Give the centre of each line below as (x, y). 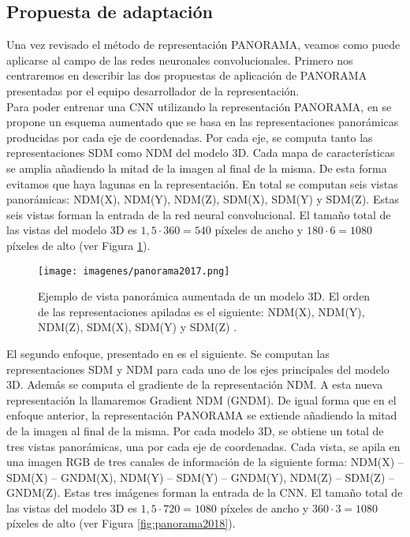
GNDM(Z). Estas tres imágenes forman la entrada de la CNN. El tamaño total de (205, 492)
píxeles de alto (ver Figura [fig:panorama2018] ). (121, 523)
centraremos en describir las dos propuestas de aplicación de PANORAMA (187, 75)
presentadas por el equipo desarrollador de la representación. (153, 90)
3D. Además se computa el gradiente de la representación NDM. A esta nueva (195, 384)
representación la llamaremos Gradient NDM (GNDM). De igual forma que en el (201, 399)
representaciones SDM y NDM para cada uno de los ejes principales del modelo (198, 369)
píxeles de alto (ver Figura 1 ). (78, 245)
